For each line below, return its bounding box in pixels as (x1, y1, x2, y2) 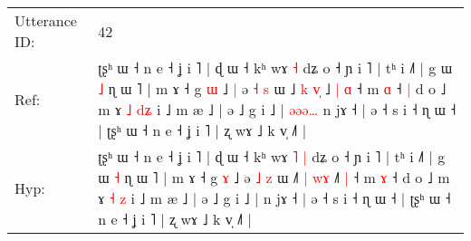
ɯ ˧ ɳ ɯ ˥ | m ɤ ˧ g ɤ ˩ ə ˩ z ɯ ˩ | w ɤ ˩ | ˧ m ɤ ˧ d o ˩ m (98, 167, 450, 188)
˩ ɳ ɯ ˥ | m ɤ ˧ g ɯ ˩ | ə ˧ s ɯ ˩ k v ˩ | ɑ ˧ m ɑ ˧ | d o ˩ (98, 78, 447, 99)
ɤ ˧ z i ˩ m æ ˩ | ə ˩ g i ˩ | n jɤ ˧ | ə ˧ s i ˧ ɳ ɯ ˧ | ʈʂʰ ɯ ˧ (98, 188, 451, 208)
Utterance (14, 10, 77, 31)
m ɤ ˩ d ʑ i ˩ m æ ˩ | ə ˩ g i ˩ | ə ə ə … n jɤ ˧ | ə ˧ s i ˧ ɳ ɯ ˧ (98, 99, 457, 120)
